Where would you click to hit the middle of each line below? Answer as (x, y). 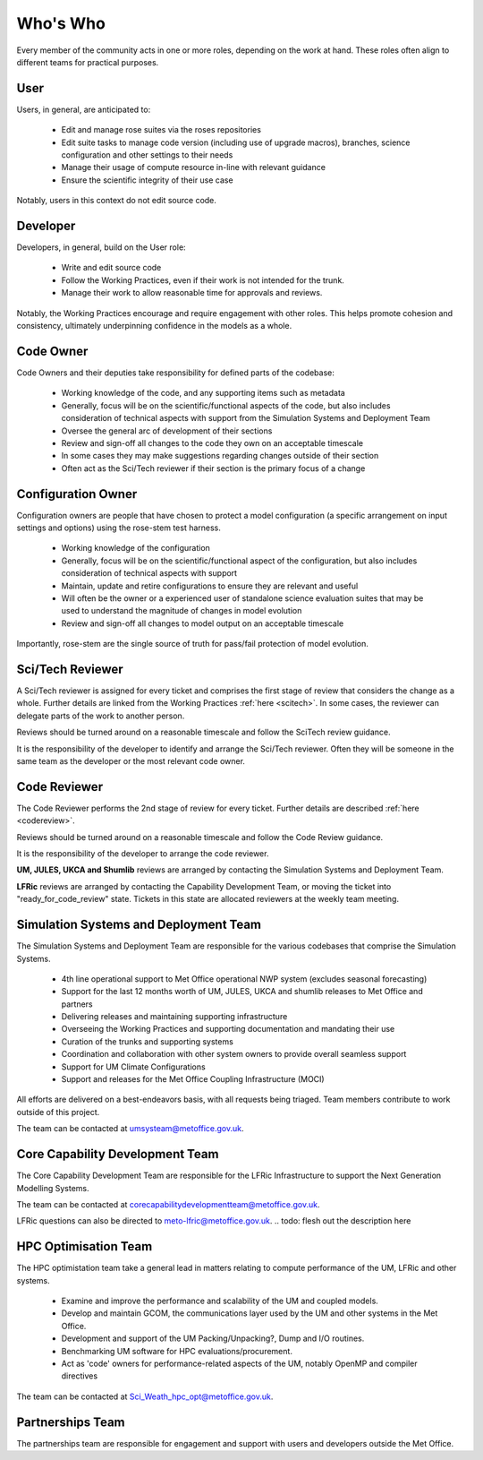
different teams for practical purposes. (88, 62)
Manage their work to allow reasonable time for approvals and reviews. (192, 293)
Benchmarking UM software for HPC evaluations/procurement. (177, 1351)
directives (80, 1376)
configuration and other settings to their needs (147, 155)
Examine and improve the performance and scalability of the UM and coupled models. (220, 1301)
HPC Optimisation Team (85, 1246)
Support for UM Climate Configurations (133, 1067)
